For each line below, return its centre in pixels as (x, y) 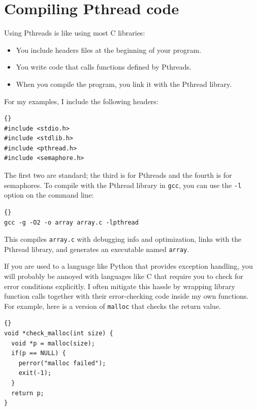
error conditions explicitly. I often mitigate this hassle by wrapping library (120, 286)
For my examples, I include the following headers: (81, 101)
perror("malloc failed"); (62, 363)
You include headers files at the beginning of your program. (109, 50)
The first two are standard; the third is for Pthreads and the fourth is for (118, 175)
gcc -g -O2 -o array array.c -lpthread (71, 222)
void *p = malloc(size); (53, 343)
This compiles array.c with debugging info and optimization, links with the (123, 239)
